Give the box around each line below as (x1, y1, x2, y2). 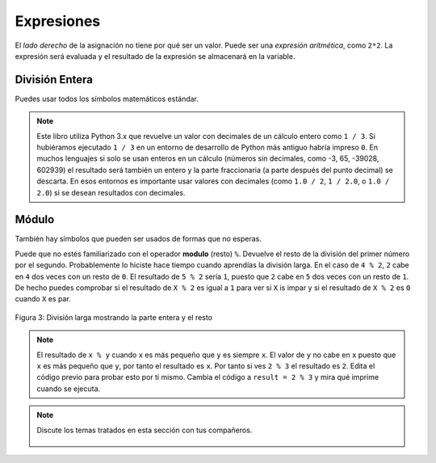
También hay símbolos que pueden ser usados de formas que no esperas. (15, 234, 262, 244)
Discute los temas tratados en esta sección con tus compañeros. (36, 425, 253, 435)
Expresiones (15, 12, 101, 30)
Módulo (15, 213, 55, 226)
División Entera (15, 73, 93, 86)
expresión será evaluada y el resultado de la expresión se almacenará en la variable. (15, 51, 296, 61)
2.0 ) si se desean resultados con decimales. (36, 187, 186, 197)
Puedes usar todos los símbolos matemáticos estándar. (15, 94, 199, 103)
